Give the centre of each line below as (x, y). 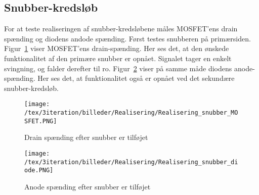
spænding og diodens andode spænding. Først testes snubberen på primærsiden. (127, 38)
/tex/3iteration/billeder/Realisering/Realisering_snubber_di (131, 162)
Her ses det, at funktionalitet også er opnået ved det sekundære (136, 78)
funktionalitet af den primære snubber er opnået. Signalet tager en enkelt (118, 58)
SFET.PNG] (41, 121)
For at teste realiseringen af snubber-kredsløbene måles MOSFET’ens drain (121, 29)
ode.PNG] (39, 170)
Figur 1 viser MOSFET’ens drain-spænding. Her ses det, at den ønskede (117, 48)
